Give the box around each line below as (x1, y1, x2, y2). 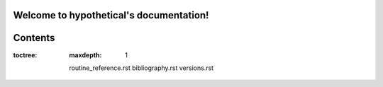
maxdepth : (69, 50, 102, 59)
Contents (13, 32, 55, 44)
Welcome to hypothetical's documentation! (13, 9, 209, 21)
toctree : (13, 50, 38, 59)
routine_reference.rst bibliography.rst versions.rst (69, 64, 214, 72)
